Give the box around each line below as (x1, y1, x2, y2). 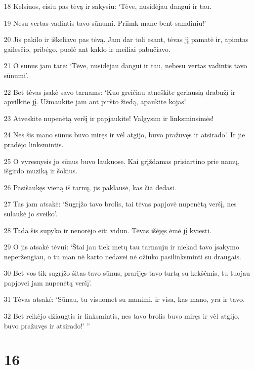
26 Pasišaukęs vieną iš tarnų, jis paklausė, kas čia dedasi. (4, 182, 176, 192)
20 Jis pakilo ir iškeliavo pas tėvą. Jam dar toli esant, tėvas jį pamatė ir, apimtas (4, 34, 249, 44)
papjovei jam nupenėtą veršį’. (4, 277, 92, 287)
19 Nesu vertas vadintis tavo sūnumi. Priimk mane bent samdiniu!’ (4, 17, 206, 28)
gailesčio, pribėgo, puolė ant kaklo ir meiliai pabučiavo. (4, 43, 170, 54)
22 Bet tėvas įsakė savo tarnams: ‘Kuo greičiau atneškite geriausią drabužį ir (4, 86, 236, 97)
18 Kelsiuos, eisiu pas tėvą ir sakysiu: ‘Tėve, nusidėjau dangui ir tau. (4, 1, 212, 11)
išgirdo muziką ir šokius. (4, 165, 78, 176)
